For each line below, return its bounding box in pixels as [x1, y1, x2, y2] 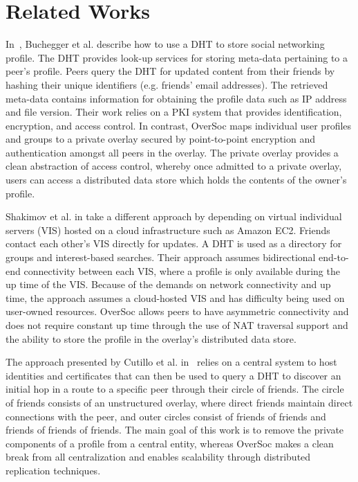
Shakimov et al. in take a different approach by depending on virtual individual [6, 209, 342, 224]
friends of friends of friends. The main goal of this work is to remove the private [6, 422, 344, 437]
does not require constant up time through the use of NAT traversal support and [6, 318, 348, 332]
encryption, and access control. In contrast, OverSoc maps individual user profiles [6, 118, 352, 132]
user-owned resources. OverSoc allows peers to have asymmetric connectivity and [6, 304, 349, 319]
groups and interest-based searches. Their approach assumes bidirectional [6, 250, 316, 265]
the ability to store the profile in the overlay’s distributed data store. [6, 331, 296, 346]
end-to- [319, 250, 349, 265]
